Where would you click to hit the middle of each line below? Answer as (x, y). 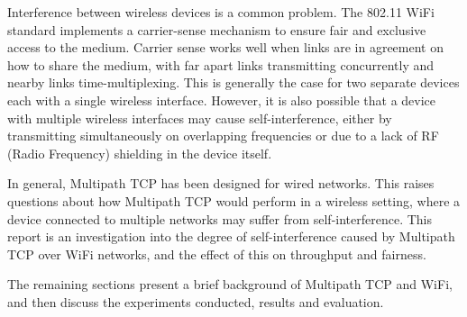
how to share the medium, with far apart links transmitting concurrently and (221, 64)
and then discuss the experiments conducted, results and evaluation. (196, 301)
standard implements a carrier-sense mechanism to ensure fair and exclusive (217, 29)
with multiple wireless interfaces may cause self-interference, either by (200, 118)
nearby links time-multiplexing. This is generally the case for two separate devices (233, 82)
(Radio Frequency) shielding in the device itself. (140, 153)
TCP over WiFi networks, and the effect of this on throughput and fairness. (217, 254)
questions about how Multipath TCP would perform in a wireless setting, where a (234, 200)
